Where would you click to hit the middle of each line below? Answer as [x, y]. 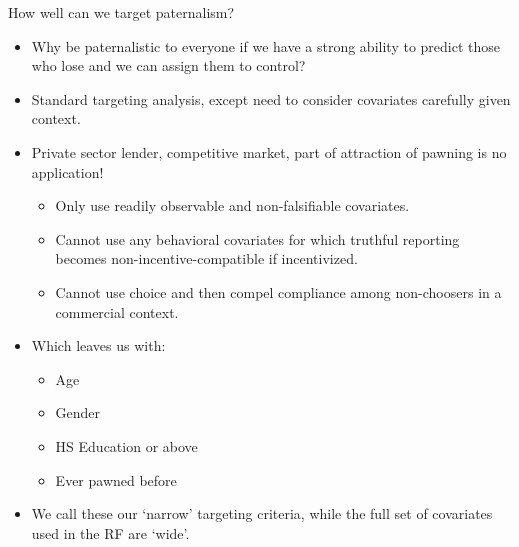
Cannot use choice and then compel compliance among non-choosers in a [278, 291]
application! [67, 171]
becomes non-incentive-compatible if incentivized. [206, 258]
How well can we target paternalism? [121, 12]
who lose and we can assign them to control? [168, 65]
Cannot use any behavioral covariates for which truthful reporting [257, 238]
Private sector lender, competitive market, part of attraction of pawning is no [269, 151]
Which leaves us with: [98, 345]
